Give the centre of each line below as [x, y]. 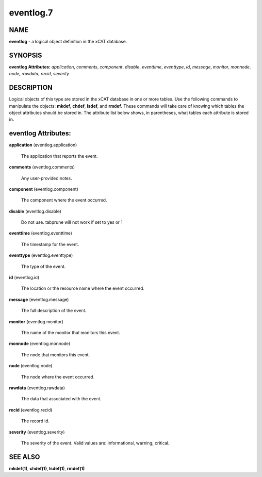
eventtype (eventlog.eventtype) [41, 255]
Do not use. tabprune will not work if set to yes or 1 [72, 222]
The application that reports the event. [59, 156]
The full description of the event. [54, 311]
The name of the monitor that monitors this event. [71, 332]
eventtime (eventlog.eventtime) [41, 233]
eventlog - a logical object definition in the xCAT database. [68, 42]
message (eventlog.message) [39, 299]
